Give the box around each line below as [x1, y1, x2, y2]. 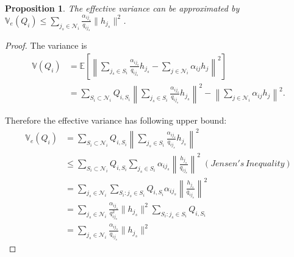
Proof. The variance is [5, 39, 87, 52]
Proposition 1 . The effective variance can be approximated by [5, 2, 240, 14]
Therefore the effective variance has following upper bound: [5, 114, 227, 127]
